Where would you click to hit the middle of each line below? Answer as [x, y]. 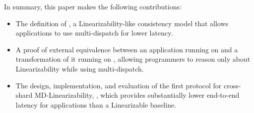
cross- [232, 85]
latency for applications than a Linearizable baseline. [96, 104]
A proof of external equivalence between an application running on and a [127, 49]
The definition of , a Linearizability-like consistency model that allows [122, 23]
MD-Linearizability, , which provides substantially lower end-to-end [137, 95]
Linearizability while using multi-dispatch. [80, 68]
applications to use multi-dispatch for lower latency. [94, 33]
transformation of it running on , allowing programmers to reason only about [133, 59]
